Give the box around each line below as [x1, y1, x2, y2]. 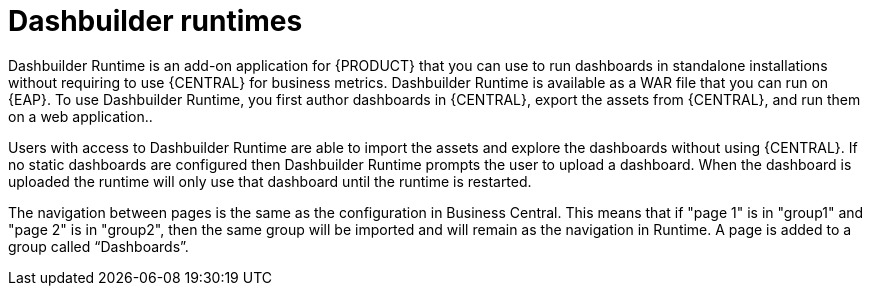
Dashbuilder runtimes [8, 4, 303, 38]
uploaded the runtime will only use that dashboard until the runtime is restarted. [8, 172, 532, 190]
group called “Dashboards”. [8, 237, 189, 255]
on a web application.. [8, 107, 153, 125]
